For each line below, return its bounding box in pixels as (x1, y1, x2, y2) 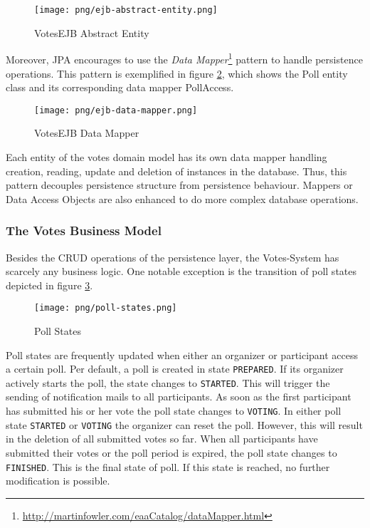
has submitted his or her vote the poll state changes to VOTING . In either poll (6, 403, 342, 418)
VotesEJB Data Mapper (34, 125, 139, 140)
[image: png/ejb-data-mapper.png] (34, 105, 198, 115)
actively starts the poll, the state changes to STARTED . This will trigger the (6, 375, 330, 390)
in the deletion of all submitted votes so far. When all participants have (6, 431, 318, 446)
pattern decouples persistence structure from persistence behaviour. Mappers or (6, 177, 353, 192)
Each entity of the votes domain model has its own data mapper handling (6, 149, 327, 164)
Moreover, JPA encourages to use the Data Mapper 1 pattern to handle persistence (6, 50, 363, 66)
